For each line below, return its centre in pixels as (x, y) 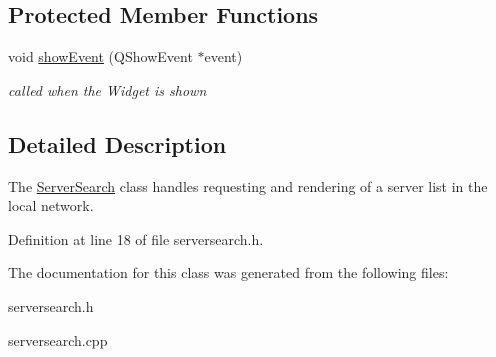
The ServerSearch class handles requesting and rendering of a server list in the (248, 185)
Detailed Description (117, 143)
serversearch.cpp (58, 339)
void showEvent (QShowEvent (100, 56)
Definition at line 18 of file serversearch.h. (136, 238)
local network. (51, 205)
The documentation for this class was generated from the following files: (228, 272)
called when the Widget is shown (107, 89)
